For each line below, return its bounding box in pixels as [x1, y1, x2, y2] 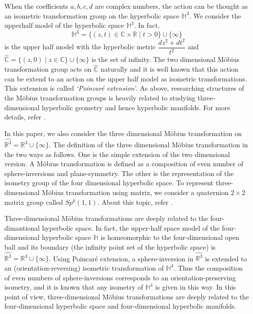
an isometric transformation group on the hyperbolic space [4, 10, 180, 20]
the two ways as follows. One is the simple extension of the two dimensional [4, 149, 230, 159]
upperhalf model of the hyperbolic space [4, 20, 124, 30]
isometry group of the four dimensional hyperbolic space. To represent [4, 177, 214, 188]
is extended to [205, 253, 247, 263]
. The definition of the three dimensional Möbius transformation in [49, 139, 248, 150]
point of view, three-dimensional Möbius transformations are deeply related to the [4, 291, 249, 301]
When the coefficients [4, 1, 69, 11]
